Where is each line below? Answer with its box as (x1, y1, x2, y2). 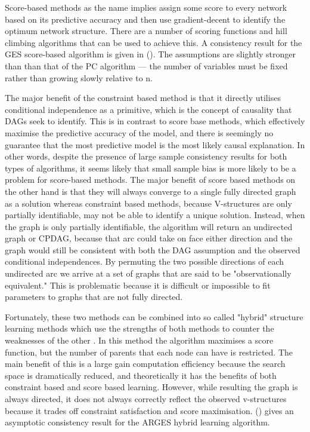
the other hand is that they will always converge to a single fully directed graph (5, 185, 296, 197)
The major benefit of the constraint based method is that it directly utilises (5, 91, 281, 104)
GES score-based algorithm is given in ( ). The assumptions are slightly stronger (5, 48, 296, 60)
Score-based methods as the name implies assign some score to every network (5, 1, 287, 13)
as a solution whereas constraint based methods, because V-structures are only (5, 197, 292, 209)
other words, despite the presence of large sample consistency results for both (5, 150, 287, 163)
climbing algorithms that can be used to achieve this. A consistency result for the (5, 36, 302, 48)
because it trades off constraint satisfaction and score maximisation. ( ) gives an (5, 404, 294, 416)
